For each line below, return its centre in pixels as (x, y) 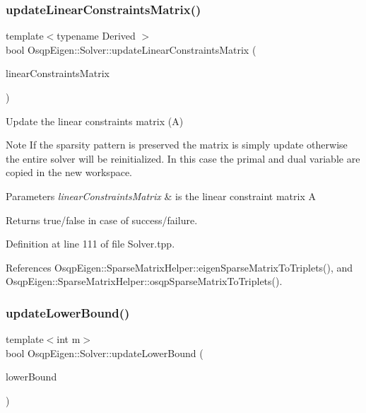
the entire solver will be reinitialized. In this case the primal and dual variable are (183, 158)
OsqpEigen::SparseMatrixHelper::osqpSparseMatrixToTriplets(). (144, 281)
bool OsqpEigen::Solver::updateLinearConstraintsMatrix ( (131, 49)
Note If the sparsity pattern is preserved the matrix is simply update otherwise (177, 145)
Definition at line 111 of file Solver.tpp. (90, 244)
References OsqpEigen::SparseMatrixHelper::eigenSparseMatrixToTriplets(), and (179, 267)
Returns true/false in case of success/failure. (102, 220)
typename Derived (96, 36)
